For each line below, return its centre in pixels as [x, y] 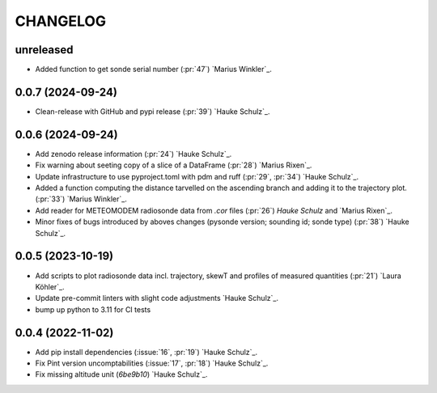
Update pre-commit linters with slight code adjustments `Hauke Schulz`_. [157, 298]
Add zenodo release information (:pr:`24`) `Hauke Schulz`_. [134, 154]
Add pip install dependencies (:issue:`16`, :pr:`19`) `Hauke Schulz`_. [146, 352]
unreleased [44, 50]
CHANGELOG [61, 21]
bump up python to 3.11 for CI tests [93, 309]
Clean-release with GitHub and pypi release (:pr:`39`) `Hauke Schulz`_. [153, 111]
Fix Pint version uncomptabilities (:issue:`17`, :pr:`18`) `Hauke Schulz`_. [152, 363]
